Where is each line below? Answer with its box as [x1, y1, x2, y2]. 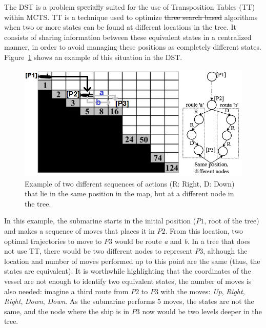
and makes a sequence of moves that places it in [4, 225, 155, 236]
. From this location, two [165, 225, 243, 236]
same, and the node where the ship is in [4, 305, 130, 316]
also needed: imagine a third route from [4, 285, 129, 296]
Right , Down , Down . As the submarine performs [4, 296, 155, 306]
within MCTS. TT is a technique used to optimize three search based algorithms [4, 11, 258, 22]
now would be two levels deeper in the [142, 305, 262, 316]
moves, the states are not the [163, 296, 254, 306]
